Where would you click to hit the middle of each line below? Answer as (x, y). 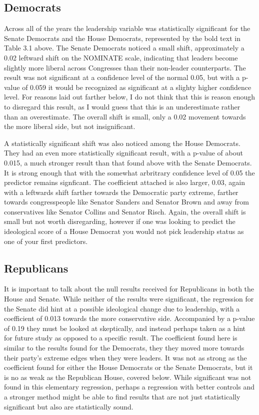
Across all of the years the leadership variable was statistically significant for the (127, 28)
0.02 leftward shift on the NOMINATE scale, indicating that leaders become (121, 57)
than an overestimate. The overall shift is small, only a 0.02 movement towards (125, 116)
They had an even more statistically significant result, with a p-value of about (123, 153)
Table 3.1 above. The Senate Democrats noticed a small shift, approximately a (124, 48)
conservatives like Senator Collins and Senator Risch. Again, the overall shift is (125, 211)
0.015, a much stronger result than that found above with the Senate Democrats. (128, 162)
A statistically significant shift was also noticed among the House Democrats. (122, 143)
